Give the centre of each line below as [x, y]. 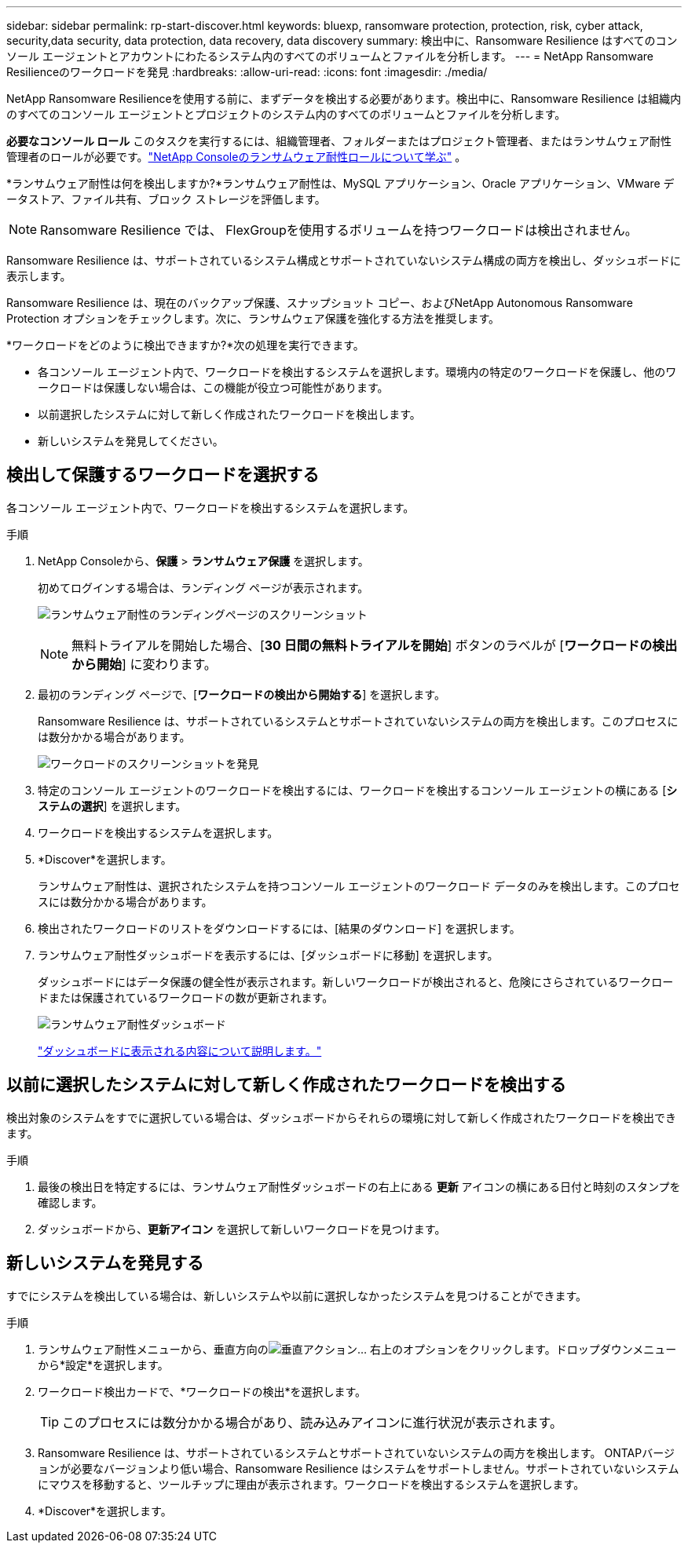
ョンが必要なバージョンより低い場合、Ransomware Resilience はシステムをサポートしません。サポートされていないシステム [359, 1468]
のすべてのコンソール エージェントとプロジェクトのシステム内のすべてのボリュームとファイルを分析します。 [286, 114]
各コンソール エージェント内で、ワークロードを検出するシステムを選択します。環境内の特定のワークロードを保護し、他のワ [357, 372]
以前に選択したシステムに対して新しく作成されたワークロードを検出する [286, 1085]
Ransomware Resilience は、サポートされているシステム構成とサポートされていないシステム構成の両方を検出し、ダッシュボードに [344, 260]
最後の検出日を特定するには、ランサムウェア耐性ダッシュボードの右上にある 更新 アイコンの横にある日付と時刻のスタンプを [359, 1186]
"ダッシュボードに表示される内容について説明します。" [180, 1050]
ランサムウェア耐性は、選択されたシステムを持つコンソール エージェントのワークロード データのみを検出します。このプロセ [359, 886]
